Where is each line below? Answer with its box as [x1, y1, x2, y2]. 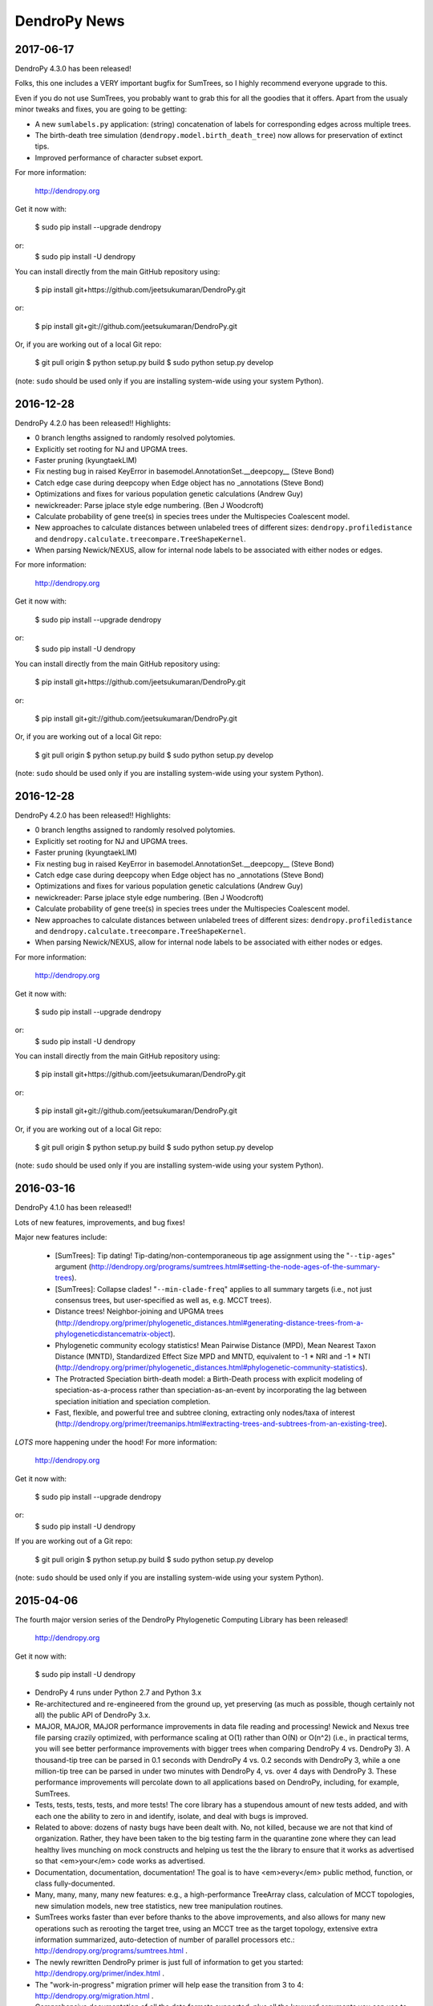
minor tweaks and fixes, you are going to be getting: [14, 104, 188, 114]
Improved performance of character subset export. [34, 152, 204, 162]
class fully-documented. [34, 1878, 115, 1888]
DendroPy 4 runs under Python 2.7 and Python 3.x [34, 1687, 202, 1697]
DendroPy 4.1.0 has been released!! [14, 1203, 132, 1212]
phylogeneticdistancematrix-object [55, 1329, 172, 1339]
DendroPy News [14, 12, 125, 30]
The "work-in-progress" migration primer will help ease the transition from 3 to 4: [34, 1980, 304, 1989]
